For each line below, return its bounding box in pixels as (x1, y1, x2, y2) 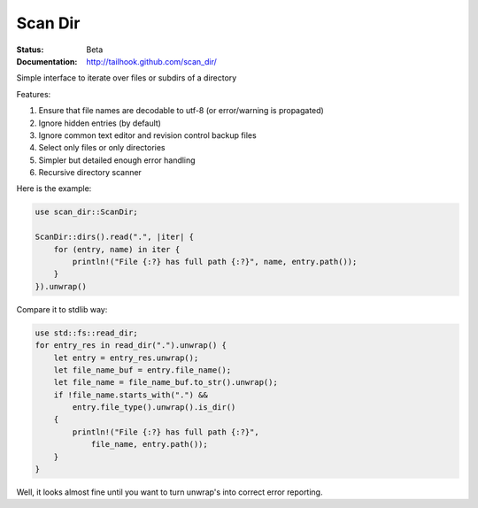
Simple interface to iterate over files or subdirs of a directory (16, 73, 237, 83)
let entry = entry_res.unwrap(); (53, 352, 199, 363)
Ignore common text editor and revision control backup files (38, 129, 257, 141)
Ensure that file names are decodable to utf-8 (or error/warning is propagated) (38, 105, 325, 116)
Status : (16, 44, 44, 55)
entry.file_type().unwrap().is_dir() (72, 403, 236, 412)
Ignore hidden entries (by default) (38, 118, 161, 128)
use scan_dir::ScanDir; (35, 207, 139, 217)
